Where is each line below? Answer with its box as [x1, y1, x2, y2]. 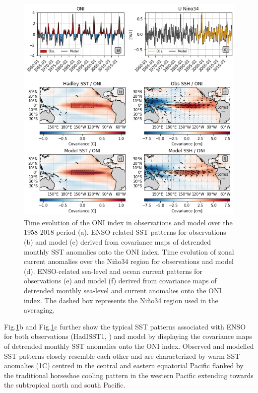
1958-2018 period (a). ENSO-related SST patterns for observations [24, 227, 226, 237]
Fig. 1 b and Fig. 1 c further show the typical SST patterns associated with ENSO [4, 321, 246, 331]
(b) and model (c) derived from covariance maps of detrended [24, 237, 211, 247]
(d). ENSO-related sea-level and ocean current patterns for [24, 265, 202, 276]
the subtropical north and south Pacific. [4, 380, 126, 390]
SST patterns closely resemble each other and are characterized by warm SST [4, 350, 240, 361]
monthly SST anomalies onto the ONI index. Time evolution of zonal [24, 246, 234, 257]
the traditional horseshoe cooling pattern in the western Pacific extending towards [4, 370, 254, 380]
